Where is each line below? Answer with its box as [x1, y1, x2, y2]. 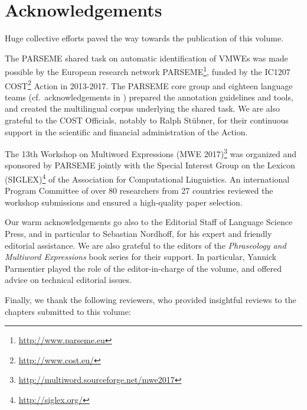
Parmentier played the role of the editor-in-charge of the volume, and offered [5, 262, 282, 274]
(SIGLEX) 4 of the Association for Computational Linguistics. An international [5, 171, 290, 185]
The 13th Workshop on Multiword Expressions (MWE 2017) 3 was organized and [5, 146, 297, 160]
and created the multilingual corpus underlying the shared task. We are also [5, 102, 280, 115]
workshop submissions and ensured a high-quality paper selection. [5, 196, 243, 208]
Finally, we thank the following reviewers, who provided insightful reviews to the [5, 294, 296, 306]
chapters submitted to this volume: [5, 305, 131, 317]
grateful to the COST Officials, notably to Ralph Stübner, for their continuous [5, 114, 289, 126]
